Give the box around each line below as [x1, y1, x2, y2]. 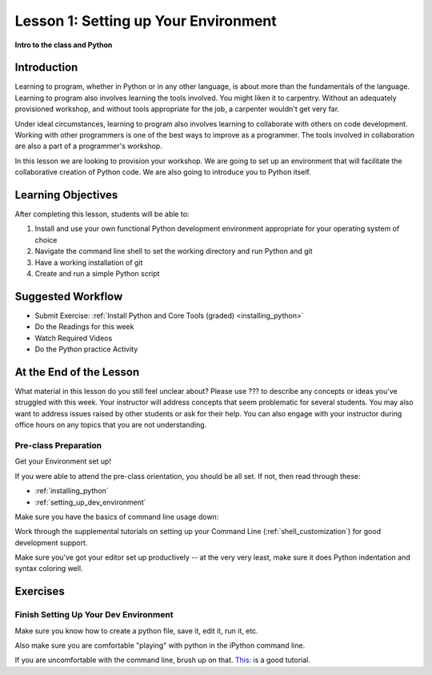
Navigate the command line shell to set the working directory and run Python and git [34, 247, 313, 256]
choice [34, 235, 58, 244]
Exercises [14, 585, 66, 598]
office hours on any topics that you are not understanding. [14, 420, 207, 430]
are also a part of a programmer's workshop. [14, 141, 163, 151]
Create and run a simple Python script [34, 269, 160, 279]
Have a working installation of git [34, 257, 143, 267]
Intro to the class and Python [14, 40, 113, 50]
